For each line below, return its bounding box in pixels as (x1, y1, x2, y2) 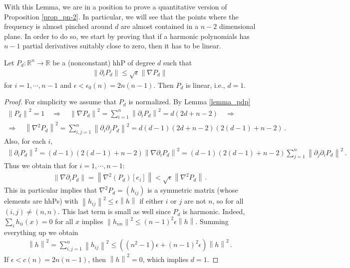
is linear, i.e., (186, 79, 225, 90)
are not (184, 196, 206, 206)
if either (139, 196, 164, 206)
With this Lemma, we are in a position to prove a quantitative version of (4, 1, 227, 11)
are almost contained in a (120, 21, 199, 31)
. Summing (195, 216, 229, 226)
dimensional (219, 21, 256, 31)
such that (163, 57, 192, 67)
